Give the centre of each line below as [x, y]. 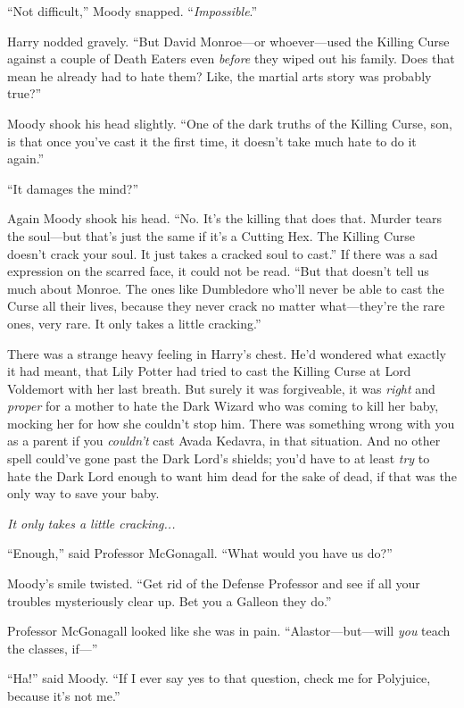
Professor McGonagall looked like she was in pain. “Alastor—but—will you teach [229, 631]
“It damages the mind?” [73, 188]
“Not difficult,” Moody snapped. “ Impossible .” [133, 11]
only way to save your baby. [83, 493]
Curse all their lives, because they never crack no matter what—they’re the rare [226, 306]
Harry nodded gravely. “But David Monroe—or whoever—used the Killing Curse [228, 41]
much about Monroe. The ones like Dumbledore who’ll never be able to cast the [226, 288]
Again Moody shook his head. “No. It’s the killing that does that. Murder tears [225, 218]
